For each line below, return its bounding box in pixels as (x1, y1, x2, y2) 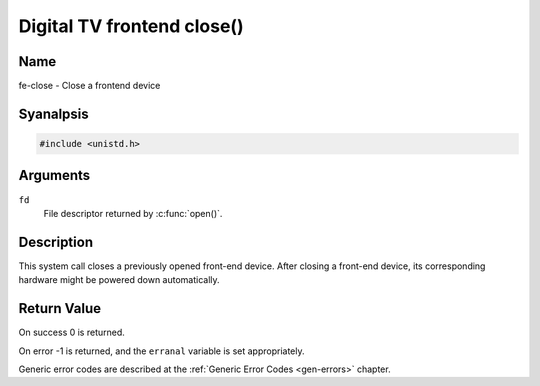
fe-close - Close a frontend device (18, 80, 161, 92)
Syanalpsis (18, 105, 89, 122)
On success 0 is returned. (18, 326, 125, 339)
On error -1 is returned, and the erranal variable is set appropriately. (18, 345, 305, 357)
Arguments (18, 167, 91, 184)
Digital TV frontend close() (18, 15, 244, 37)
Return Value (18, 300, 102, 317)
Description (18, 233, 94, 250)
